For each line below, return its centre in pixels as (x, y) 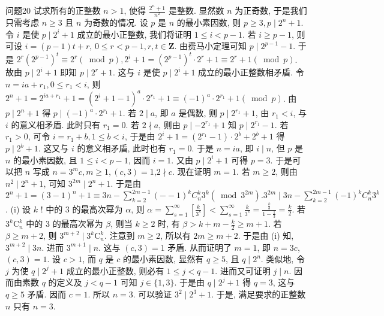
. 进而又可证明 (243, 270)
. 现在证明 (191, 171)
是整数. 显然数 (196, 10)
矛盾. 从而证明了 (199, 247)
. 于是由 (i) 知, (266, 236)
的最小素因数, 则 (209, 22)
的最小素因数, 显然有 (163, 259)
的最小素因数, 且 (45, 159)
